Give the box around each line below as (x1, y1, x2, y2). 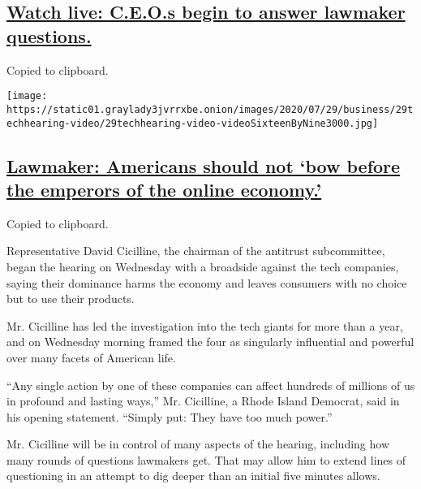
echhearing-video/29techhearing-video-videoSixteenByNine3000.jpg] (6, 117, 379, 129)
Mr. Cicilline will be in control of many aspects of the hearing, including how (6, 435, 390, 452)
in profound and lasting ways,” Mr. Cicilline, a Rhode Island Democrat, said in (6, 392, 400, 409)
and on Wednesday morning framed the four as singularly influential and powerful (6, 333, 415, 350)
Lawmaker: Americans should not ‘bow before (6, 153, 401, 178)
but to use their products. (6, 290, 135, 307)
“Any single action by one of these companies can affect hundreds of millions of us (6, 376, 415, 393)
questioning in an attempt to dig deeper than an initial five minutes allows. (6, 467, 380, 484)
